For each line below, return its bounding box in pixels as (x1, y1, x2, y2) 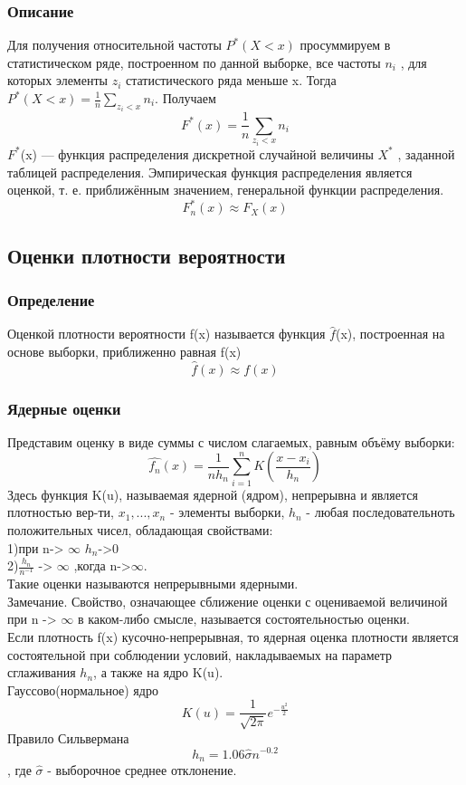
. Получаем (155, 89, 216, 107)
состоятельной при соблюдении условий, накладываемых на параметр (7, 645, 393, 664)
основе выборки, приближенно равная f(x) (7, 341, 242, 360)
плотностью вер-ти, (7, 503, 114, 522)
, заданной (397, 144, 455, 163)
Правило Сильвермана (7, 728, 129, 747)
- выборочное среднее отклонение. (47, 761, 237, 780)
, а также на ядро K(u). (93, 663, 223, 682)
